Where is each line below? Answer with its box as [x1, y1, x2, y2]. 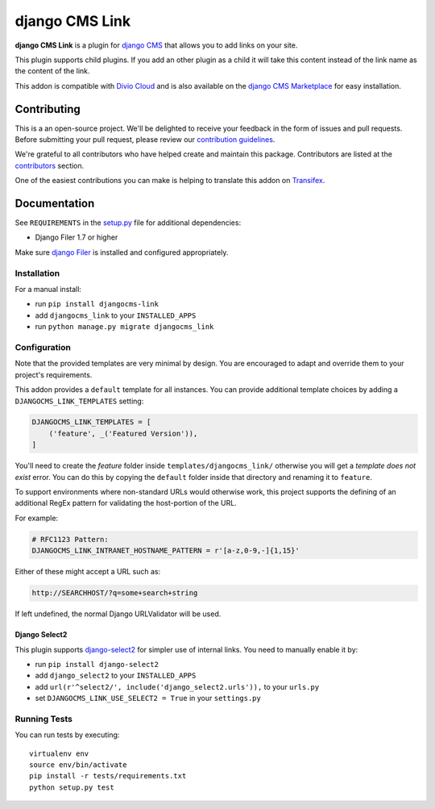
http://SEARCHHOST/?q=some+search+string [31, 589, 198, 598]
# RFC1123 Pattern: [31, 535, 109, 544]
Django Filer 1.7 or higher [35, 232, 118, 242]
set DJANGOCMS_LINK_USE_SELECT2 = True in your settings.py [35, 694, 261, 703]
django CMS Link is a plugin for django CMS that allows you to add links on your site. [14, 40, 298, 50]
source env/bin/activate [29, 761, 127, 769]
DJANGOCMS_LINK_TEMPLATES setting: [14, 396, 144, 406]
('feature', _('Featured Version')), [48, 428, 198, 438]
